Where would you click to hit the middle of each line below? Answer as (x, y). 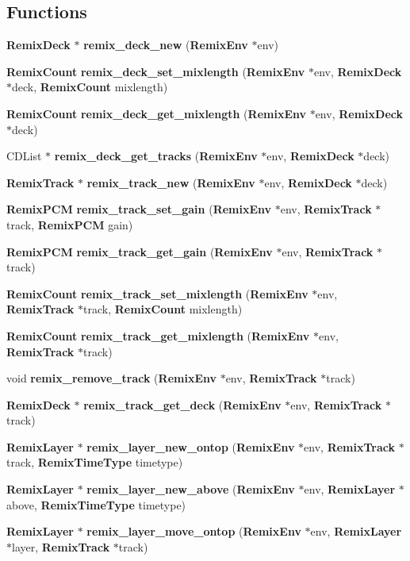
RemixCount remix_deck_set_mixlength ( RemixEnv (156, 71)
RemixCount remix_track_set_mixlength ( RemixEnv (157, 293)
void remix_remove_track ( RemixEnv (111, 378)
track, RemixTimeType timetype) (95, 462)
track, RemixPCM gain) (70, 224)
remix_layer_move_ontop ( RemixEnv (194, 531)
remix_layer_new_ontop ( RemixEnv (191, 446)
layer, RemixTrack (61, 546)
